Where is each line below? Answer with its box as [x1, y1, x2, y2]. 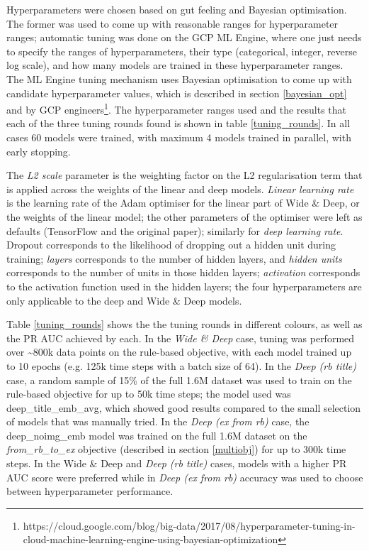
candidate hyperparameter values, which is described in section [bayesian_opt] [6, 85, 347, 100]
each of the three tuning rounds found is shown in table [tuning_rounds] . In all [6, 116, 351, 131]
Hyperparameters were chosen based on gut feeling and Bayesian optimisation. [6, 2, 347, 16]
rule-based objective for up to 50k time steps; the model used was [6, 386, 291, 401]
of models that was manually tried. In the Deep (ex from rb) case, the [6, 414, 310, 429]
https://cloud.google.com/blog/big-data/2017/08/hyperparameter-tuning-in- [23, 518, 356, 533]
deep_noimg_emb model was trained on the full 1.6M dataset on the [6, 427, 307, 442]
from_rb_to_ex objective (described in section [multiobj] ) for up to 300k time [6, 442, 346, 457]
